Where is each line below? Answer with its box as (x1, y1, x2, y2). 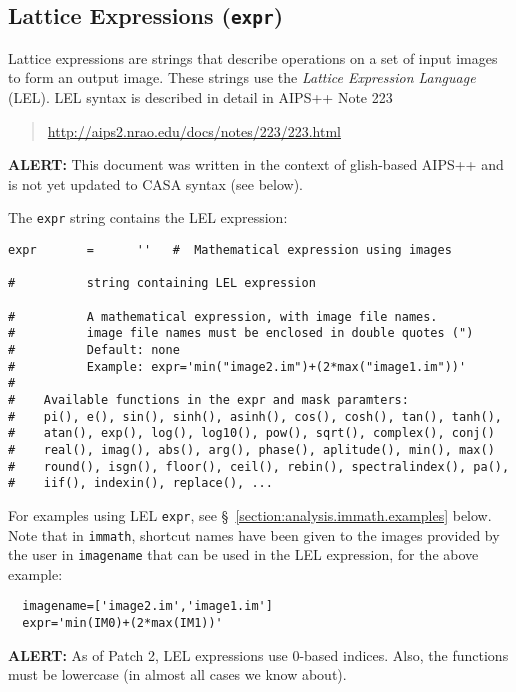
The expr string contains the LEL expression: (8, 207, 288, 228)
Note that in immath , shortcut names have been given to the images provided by (8, 524, 500, 545)
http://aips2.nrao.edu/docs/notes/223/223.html (47, 120, 341, 141)
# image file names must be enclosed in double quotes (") (8, 326, 474, 341)
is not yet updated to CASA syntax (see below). (8, 173, 303, 194)
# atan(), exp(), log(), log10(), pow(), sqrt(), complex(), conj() (8, 426, 495, 441)
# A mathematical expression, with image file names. (8, 309, 438, 324)
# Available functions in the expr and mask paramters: (8, 392, 409, 407)
